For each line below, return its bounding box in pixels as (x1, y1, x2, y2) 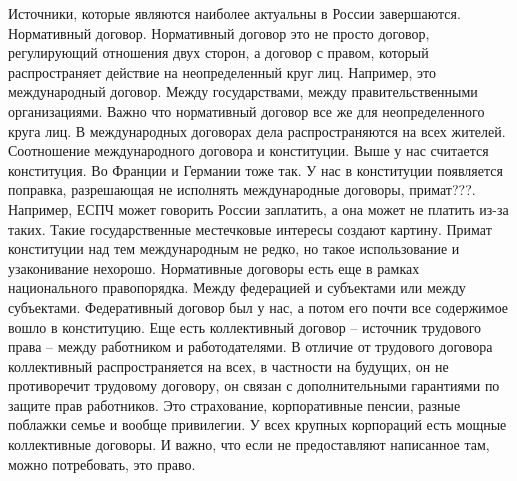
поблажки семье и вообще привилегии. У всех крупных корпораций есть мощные (8, 414, 507, 435)
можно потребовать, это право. (8, 453, 196, 474)
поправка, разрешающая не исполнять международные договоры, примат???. (8, 179, 476, 200)
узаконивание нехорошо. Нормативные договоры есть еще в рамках (8, 257, 420, 278)
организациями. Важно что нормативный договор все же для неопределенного (8, 100, 485, 121)
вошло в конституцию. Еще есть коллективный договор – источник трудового (8, 316, 482, 337)
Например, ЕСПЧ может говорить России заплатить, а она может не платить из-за (8, 198, 509, 219)
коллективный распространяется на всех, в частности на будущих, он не (8, 355, 449, 376)
